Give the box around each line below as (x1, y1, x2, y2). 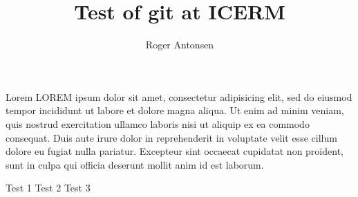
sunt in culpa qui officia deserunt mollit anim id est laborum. (6, 157, 264, 171)
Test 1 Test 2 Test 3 (6, 180, 91, 195)
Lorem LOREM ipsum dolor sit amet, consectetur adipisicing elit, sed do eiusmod (6, 89, 352, 104)
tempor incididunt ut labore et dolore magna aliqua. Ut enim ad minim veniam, (6, 103, 344, 118)
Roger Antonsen (145, 37, 214, 52)
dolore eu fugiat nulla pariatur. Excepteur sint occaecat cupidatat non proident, (6, 144, 343, 158)
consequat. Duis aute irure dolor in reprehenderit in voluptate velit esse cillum (6, 130, 337, 144)
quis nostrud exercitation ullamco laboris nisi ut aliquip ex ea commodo (6, 116, 310, 131)
